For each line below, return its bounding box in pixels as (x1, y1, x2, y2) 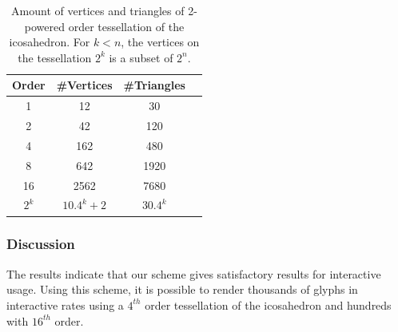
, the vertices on (121, 34, 200, 50)
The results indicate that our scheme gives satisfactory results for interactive (6, 265, 381, 282)
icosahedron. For (9, 34, 90, 50)
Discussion (6, 234, 75, 254)
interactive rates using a (6, 296, 124, 313)
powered (24, 18, 66, 34)
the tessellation (18, 49, 92, 65)
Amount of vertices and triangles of (11, 2, 185, 18)
